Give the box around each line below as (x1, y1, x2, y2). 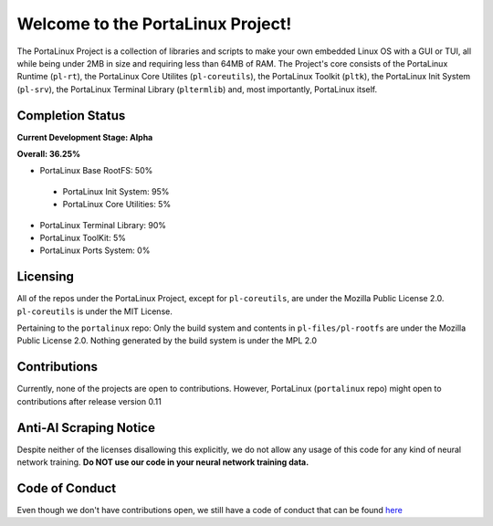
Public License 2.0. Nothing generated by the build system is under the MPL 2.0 (16, 335, 318, 346)
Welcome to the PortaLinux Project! (16, 14, 292, 34)
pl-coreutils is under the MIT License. (16, 306, 173, 317)
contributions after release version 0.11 (16, 395, 162, 406)
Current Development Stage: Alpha (16, 131, 153, 142)
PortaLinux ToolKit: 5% (39, 232, 127, 243)
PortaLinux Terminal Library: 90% (39, 219, 167, 230)
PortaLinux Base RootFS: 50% (39, 165, 153, 176)
